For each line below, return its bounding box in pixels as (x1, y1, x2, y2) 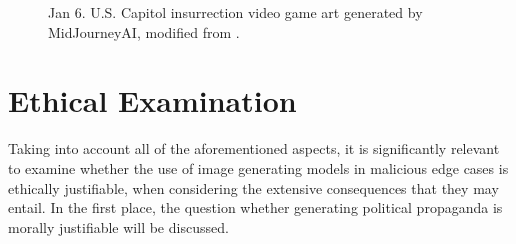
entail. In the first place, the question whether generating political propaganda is (8, 197, 503, 218)
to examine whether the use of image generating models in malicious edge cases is (8, 157, 509, 178)
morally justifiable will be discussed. (8, 216, 229, 237)
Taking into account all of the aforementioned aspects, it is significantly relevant (8, 138, 500, 159)
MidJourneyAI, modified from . (48, 21, 240, 42)
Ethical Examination (8, 80, 297, 121)
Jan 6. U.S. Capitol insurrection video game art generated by (48, 2, 423, 22)
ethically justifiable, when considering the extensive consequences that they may (8, 177, 499, 198)
